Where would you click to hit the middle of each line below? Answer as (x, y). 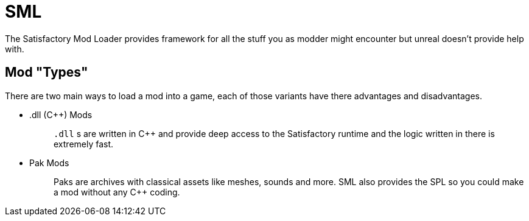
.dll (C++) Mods (61, 114)
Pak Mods (49, 163)
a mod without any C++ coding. (117, 192)
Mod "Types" (47, 72)
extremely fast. (84, 144)
